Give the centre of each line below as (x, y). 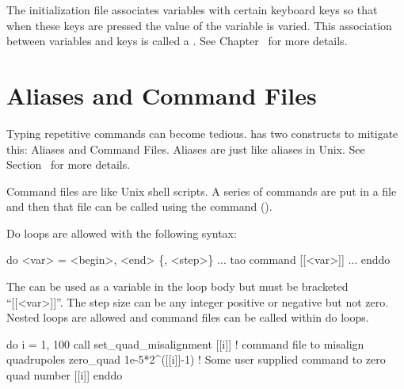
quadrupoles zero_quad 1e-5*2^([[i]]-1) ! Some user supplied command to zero (196, 359)
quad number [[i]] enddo (65, 375)
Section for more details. (69, 164)
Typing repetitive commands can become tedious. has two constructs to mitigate (202, 133)
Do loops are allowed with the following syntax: (122, 233)
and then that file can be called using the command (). (139, 206)
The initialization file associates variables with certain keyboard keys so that (192, 10)
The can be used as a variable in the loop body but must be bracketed (177, 286)
